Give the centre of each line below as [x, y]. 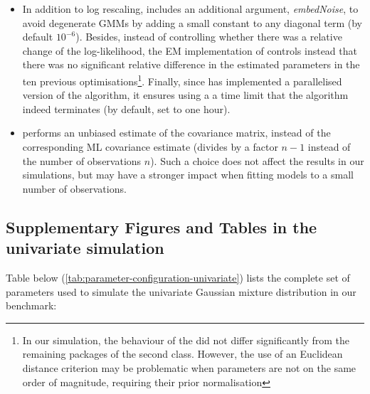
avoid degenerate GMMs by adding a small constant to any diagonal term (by [192, 22]
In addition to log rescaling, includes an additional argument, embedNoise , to [190, 9]
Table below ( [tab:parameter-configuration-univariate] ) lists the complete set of [178, 277]
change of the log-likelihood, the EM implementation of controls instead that [190, 50]
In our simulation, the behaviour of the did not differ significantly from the [186, 340]
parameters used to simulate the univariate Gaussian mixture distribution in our [181, 291]
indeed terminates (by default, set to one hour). [126, 108]
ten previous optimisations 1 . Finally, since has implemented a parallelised [182, 80]
